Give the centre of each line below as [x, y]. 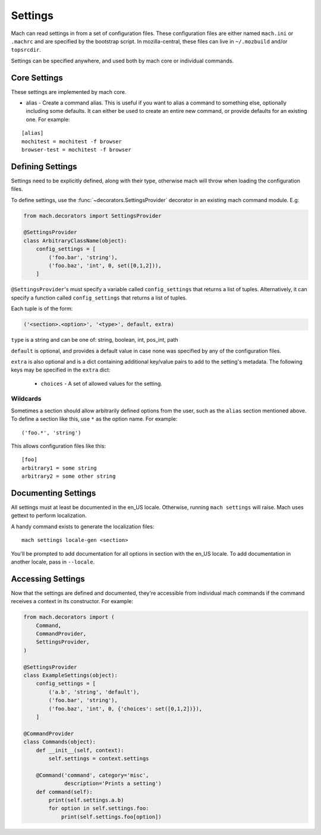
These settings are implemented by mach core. [69, 92]
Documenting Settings [53, 493]
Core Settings [37, 78]
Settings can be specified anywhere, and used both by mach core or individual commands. [122, 61]
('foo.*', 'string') [51, 433]
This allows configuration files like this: [59, 446]
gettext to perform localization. [49, 516]
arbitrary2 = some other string [69, 476]
